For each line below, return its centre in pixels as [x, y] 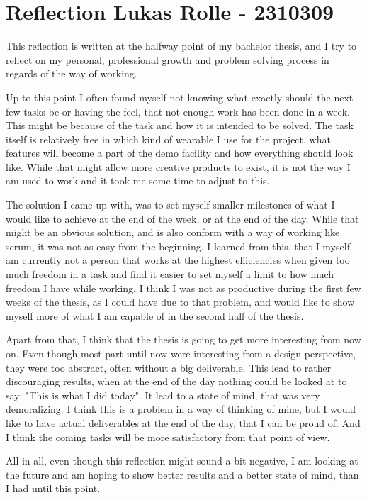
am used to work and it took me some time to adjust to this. [138, 180]
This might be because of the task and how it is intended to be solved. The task [180, 125]
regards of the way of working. [72, 73]
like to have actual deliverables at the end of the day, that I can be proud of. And [183, 422]
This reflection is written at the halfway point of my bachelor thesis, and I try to [181, 46]
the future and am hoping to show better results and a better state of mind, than [182, 474]
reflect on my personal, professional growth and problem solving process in [168, 59]
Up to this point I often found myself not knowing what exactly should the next [180, 97]
